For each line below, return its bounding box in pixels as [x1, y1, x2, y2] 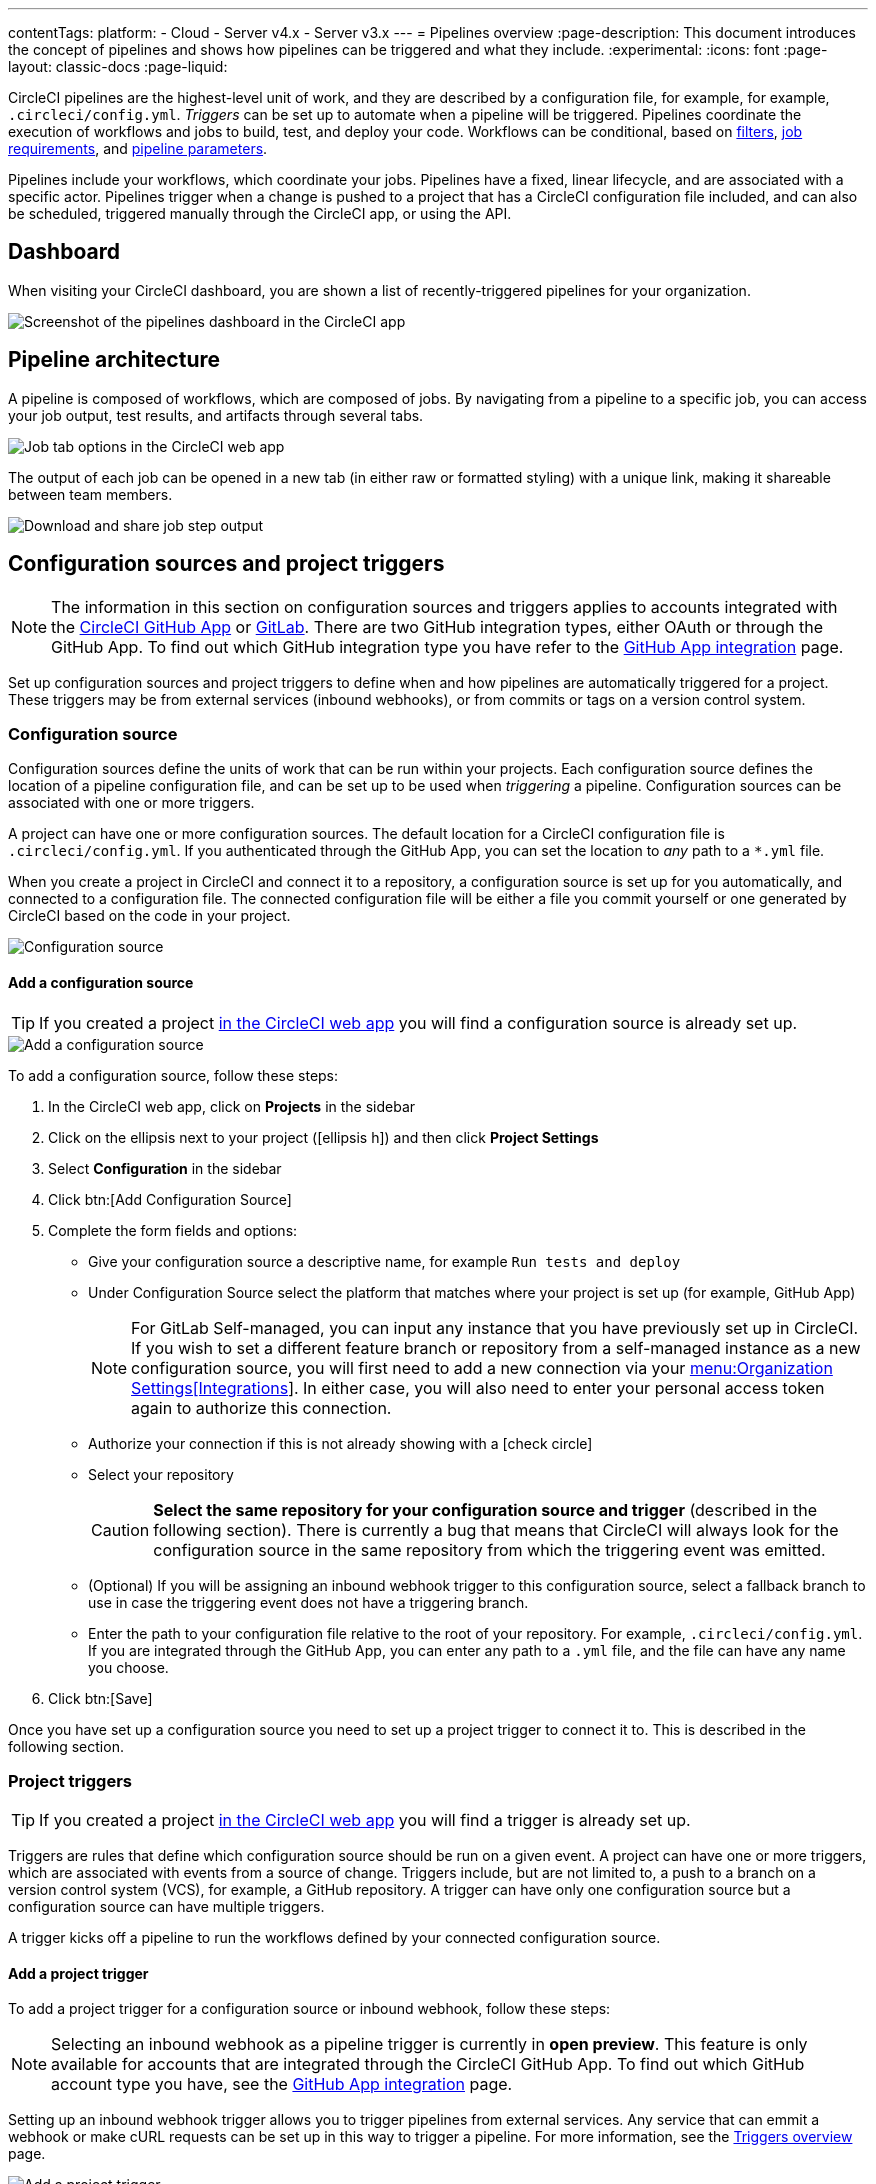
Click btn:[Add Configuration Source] [48, 1190, 292, 1208]
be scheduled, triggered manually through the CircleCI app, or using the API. [8, 205, 512, 222]
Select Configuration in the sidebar [48, 1159, 282, 1177]
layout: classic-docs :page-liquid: [8, 58, 228, 75]
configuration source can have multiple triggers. [8, 1898, 325, 1916]
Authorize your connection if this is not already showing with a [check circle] [88, 1434, 593, 1452]
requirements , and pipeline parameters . [8, 140, 268, 157]
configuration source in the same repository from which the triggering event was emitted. [153, 1539, 826, 1560]
